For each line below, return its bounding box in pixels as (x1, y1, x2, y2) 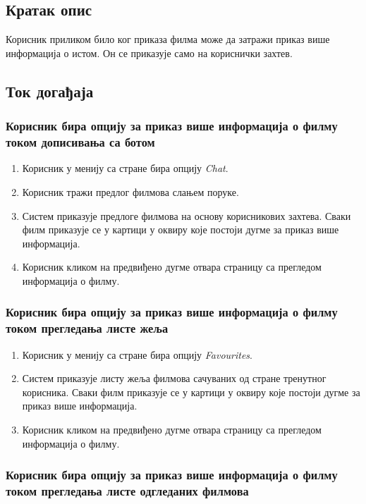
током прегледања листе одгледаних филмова (6, 482, 249, 500)
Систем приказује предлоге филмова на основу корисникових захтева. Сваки (22, 208, 351, 223)
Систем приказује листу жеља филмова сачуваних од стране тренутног (22, 371, 327, 386)
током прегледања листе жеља (6, 319, 169, 337)
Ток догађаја (6, 80, 94, 102)
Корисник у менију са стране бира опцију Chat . (22, 161, 228, 176)
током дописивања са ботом (6, 133, 155, 151)
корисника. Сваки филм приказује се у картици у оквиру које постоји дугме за (22, 384, 360, 399)
